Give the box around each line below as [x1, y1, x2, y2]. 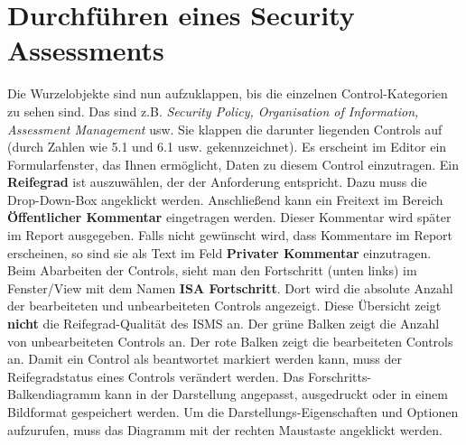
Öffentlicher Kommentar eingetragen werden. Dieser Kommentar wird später [7, 208, 452, 227]
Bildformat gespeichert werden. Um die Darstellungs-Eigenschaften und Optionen [7, 403, 459, 421]
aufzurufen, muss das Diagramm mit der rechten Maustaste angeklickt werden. [7, 420, 443, 439]
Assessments [7, 32, 164, 69]
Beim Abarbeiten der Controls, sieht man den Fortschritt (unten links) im [7, 261, 417, 280]
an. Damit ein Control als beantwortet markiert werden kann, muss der [7, 349, 402, 368]
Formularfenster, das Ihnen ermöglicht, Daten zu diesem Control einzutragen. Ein [7, 154, 460, 173]
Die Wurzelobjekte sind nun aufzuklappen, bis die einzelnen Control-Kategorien [7, 84, 448, 103]
